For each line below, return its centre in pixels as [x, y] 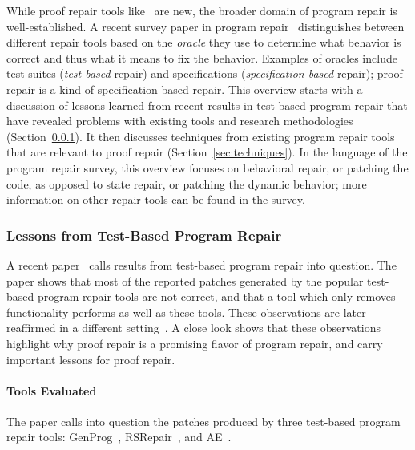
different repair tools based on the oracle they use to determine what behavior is [204, 42]
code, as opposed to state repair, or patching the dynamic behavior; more [187, 183]
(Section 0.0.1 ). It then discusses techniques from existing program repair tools [201, 136]
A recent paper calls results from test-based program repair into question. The [201, 264]
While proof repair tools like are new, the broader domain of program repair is [202, 10]
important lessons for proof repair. [91, 359]
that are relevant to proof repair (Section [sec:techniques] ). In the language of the [207, 152]
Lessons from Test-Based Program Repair [144, 235]
